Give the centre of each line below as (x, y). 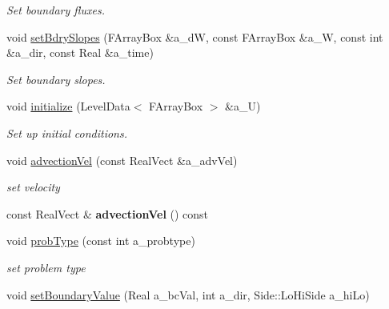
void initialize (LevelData (68, 106)
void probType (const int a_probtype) (101, 241)
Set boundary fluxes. (56, 10)
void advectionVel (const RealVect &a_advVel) (122, 160)
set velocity (33, 187)
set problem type (46, 267)
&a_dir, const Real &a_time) (80, 52)
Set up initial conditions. (67, 132)
